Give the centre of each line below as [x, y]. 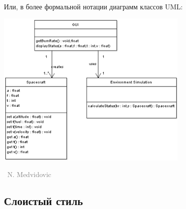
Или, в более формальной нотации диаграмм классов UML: [93, 6]
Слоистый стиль [44, 200]
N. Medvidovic [29, 174]
